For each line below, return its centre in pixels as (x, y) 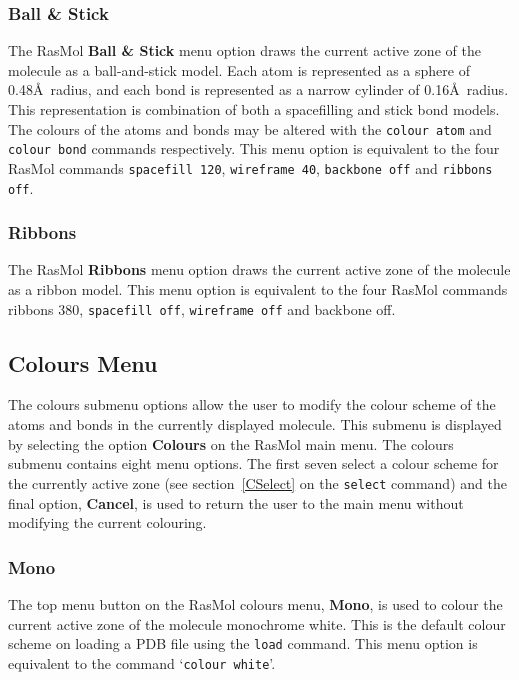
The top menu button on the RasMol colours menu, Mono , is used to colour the (255, 603)
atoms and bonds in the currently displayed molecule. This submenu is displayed (255, 424)
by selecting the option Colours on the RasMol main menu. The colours (231, 443)
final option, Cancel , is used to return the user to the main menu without (236, 502)
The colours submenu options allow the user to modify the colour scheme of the (252, 404)
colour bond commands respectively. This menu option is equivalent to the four (254, 148)
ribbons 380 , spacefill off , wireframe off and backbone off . (202, 308)
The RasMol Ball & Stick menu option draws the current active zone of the (244, 50)
